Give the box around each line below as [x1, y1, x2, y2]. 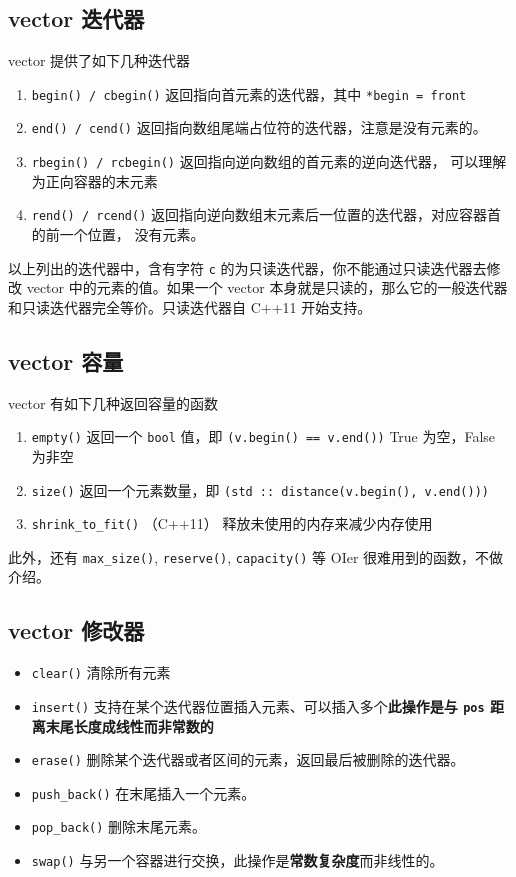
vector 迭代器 [8, 3, 145, 34]
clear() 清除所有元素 [31, 662, 171, 683]
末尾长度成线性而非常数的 [45, 715, 214, 736]
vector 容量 [8, 345, 124, 376]
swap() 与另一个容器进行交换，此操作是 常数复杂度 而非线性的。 [31, 850, 444, 871]
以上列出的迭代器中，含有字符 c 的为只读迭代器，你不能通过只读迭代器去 [8, 257, 487, 278]
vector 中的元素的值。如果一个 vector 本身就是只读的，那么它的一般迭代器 [26, 277, 508, 298]
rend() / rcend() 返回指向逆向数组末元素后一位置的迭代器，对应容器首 [31, 204, 502, 225]
